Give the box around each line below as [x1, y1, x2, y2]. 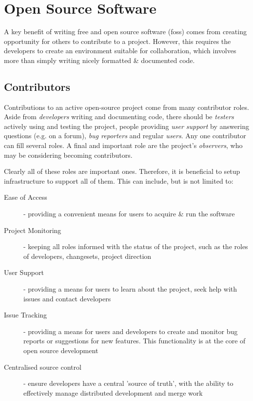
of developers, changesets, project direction [23, 251, 152, 261]
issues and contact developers [23, 293, 111, 303]
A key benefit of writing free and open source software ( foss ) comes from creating [4, 26, 247, 37]
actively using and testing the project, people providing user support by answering [4, 121, 249, 131]
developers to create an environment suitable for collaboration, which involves [4, 45, 236, 56]
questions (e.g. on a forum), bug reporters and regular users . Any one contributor [4, 130, 246, 141]
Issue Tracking [4, 310, 47, 320]
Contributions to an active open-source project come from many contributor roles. [4, 102, 249, 112]
